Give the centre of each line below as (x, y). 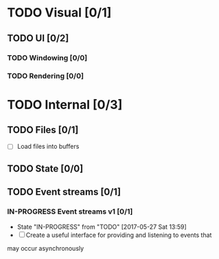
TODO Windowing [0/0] (47, 58)
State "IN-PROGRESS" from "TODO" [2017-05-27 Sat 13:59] (102, 227)
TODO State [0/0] (45, 168)
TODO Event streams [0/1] (64, 192)
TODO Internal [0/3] (65, 104)
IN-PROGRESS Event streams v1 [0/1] (70, 211)
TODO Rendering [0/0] (46, 76)
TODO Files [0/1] (43, 130)
